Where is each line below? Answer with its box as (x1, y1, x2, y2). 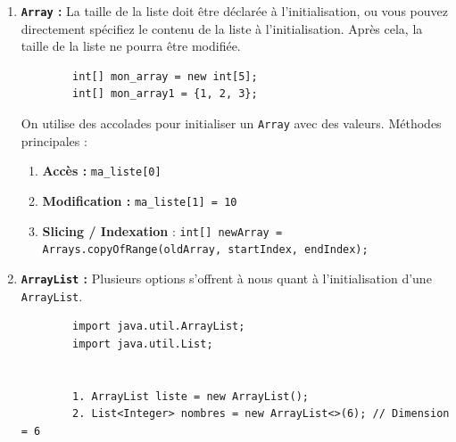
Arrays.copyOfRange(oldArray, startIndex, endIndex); (42, 243, 369, 257)
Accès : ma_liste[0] (42, 161, 162, 180)
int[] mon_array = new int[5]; (72, 70, 258, 83)
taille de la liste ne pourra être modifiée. (21, 37, 241, 55)
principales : (21, 131, 87, 150)
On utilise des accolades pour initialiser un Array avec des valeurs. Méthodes (21, 114, 442, 133)
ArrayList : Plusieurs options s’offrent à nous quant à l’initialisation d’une (21, 268, 432, 287)
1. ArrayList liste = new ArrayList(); (72, 389, 309, 403)
